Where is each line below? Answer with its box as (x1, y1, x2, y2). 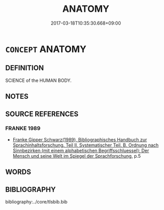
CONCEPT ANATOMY (5, 43, 87, 55)
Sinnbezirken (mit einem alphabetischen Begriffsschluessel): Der (12, 147, 149, 154)
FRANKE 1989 (5, 125, 41, 132)
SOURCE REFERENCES (5, 110, 79, 118)
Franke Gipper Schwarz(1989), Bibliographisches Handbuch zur (12, 136, 147, 142)
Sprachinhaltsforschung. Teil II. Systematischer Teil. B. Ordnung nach (12, 142, 159, 148)
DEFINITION (5, 64, 44, 72)
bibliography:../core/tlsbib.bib (5, 199, 68, 205)
